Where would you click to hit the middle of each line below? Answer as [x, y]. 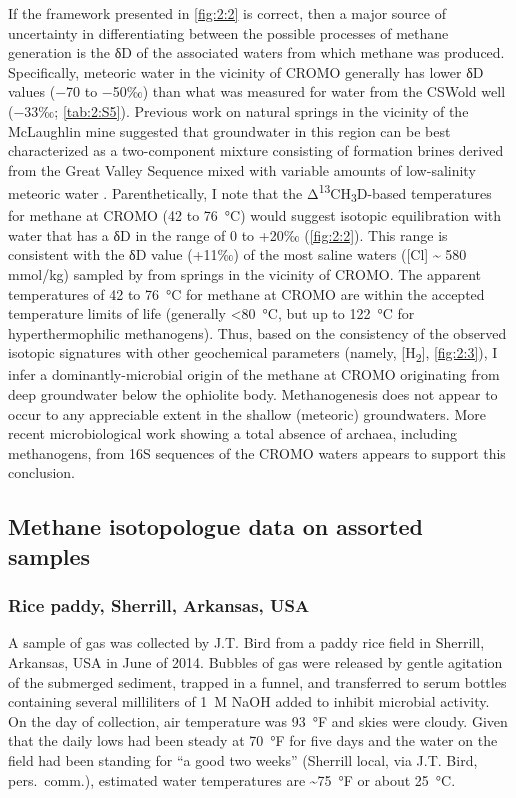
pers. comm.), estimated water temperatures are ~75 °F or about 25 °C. [232, 779]
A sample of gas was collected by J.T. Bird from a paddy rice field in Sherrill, [246, 642]
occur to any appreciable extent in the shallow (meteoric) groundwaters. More [247, 413]
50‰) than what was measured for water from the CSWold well [309, 91]
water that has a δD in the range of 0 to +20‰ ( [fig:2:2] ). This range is [228, 234]
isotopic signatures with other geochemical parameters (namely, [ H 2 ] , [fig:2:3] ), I [253, 354]
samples [49, 555]
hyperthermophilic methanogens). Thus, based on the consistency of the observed [257, 332]
